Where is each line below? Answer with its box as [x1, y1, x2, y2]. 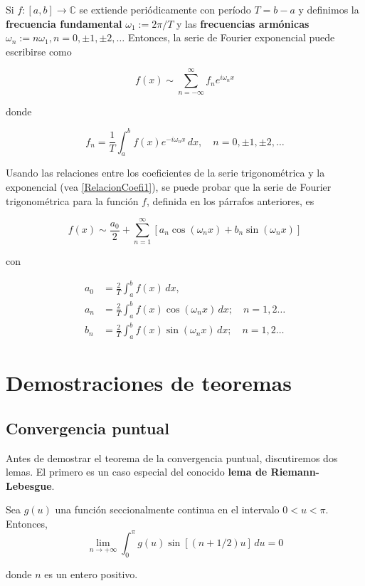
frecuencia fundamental [6, 16, 122, 31]
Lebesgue [6, 478, 52, 493]
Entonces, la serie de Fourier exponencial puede [127, 30, 335, 45]
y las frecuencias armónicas [176, 16, 310, 31]
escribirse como [6, 43, 72, 58]
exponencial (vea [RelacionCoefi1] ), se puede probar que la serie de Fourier [6, 179, 332, 194]
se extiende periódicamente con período [79, 2, 251, 16]
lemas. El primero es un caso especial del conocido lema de [6, 464, 268, 479]
